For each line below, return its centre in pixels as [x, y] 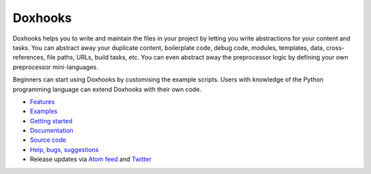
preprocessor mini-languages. [56, 67]
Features [42, 101]
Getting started [51, 121]
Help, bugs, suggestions [64, 149]
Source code [48, 140]
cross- [335, 47]
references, [29, 58]
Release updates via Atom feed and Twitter [91, 159]
